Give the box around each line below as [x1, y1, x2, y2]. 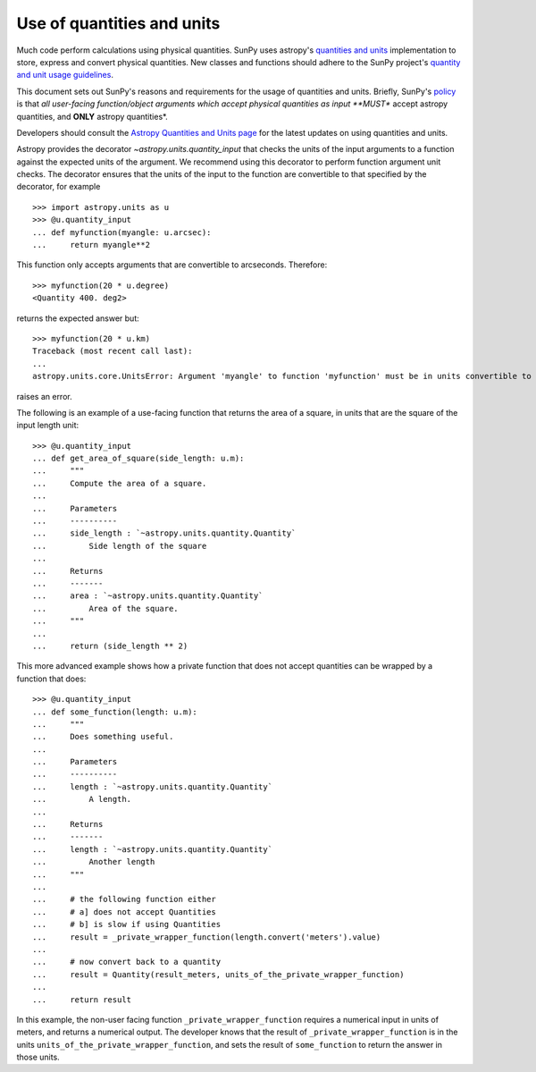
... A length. [32, 794, 132, 805]
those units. [16, 1051, 60, 1063]
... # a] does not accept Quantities [32, 907, 216, 916]
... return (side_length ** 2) [32, 640, 188, 651]
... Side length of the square [32, 541, 207, 551]
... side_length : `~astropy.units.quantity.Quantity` [32, 528, 297, 538]
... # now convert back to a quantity [32, 957, 222, 967]
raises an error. [16, 391, 72, 401]
